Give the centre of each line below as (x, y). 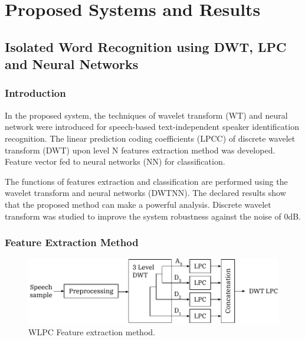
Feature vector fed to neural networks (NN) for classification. (115, 161)
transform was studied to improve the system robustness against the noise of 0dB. (153, 216)
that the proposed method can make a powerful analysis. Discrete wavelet (138, 204)
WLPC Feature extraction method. (92, 331)
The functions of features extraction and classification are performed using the (146, 181)
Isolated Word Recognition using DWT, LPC (146, 46)
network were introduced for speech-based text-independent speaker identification (152, 127)
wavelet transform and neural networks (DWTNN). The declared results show (145, 193)
